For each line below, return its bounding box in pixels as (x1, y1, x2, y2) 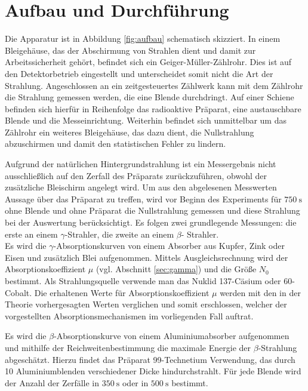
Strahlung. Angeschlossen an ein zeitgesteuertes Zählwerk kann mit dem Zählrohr (5, 79, 303, 91)
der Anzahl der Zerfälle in (5, 376, 100, 389)
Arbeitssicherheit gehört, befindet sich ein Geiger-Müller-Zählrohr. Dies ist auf (5, 56, 292, 68)
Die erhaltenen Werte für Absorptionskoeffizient (34, 286, 210, 298)
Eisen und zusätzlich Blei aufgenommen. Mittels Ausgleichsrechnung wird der (5, 251, 288, 263)
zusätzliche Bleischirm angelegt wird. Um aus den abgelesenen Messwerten (5, 181, 277, 193)
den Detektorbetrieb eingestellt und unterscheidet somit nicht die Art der (5, 67, 273, 79)
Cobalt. (5, 286, 32, 298)
